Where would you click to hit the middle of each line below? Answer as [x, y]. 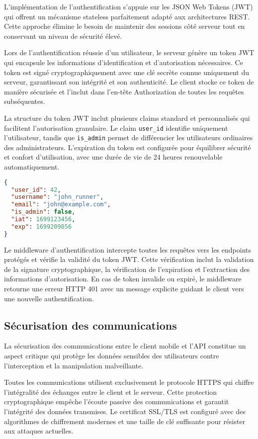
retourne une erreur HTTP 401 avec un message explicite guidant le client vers [124, 288]
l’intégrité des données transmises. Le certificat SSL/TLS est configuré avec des [125, 411]
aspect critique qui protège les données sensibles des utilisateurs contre [112, 355]
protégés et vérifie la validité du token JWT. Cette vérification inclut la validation [129, 259]
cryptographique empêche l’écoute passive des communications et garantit [117, 401]
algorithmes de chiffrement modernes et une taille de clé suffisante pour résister [125, 421]
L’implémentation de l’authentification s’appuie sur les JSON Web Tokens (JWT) [129, 6]
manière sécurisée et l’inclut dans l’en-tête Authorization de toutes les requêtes [124, 91]
